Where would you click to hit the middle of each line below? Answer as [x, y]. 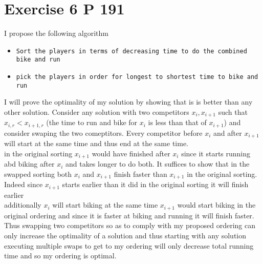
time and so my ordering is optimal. [60, 256]
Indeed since [24, 184]
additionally [23, 205]
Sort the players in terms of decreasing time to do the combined [131, 51]
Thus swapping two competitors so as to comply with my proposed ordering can [130, 225]
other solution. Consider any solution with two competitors [97, 111]
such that [233, 111]
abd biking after [29, 164]
